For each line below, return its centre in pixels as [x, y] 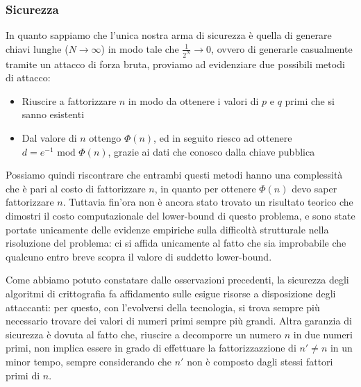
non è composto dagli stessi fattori [260, 361]
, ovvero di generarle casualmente [282, 48]
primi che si [310, 100]
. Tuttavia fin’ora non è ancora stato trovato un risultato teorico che [208, 202]
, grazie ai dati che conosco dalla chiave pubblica [211, 151]
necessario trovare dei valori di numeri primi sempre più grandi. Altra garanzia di [179, 321]
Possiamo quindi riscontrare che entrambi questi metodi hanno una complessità [174, 175]
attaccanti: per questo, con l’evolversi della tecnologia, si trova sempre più [163, 307]
